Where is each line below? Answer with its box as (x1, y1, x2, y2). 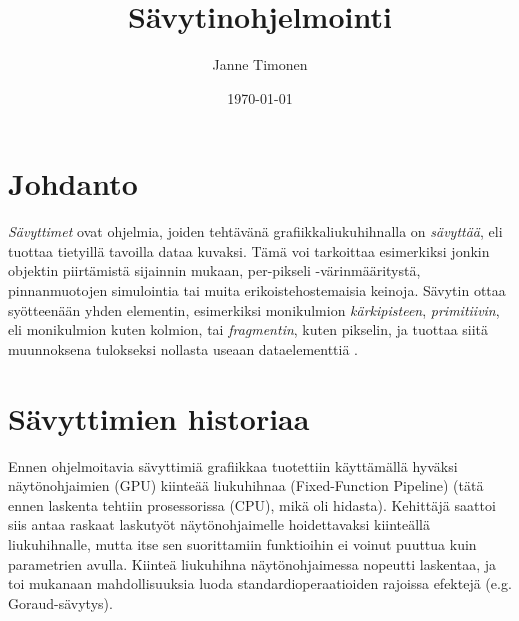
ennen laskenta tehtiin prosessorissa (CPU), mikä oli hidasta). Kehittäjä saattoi (8, 494, 496, 515)
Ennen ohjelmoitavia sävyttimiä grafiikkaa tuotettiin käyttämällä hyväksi (8, 455, 458, 476)
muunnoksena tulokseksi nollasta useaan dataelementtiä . (8, 338, 359, 359)
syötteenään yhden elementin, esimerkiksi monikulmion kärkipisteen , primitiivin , (8, 299, 500, 320)
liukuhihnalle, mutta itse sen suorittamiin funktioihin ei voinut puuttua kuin (8, 533, 477, 554)
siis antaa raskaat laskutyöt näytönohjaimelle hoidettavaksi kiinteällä (8, 514, 431, 535)
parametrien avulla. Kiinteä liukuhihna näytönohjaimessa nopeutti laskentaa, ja (8, 553, 497, 574)
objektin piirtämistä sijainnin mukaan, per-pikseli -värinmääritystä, (8, 260, 421, 281)
